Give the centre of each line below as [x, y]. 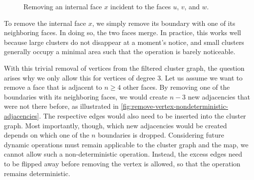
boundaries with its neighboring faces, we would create [86, 96]
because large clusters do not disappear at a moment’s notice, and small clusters [124, 42]
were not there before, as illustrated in [61, 106]
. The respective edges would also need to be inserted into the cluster [143, 115]
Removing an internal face [63, 6]
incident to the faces [140, 6]
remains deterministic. [37, 173]
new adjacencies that [219, 96]
